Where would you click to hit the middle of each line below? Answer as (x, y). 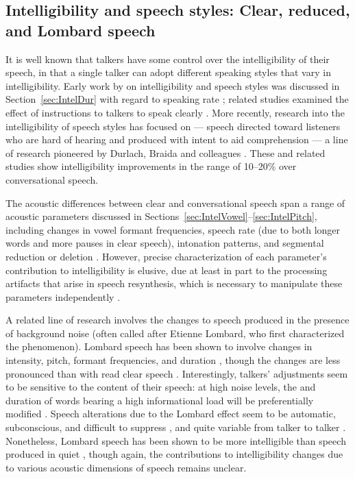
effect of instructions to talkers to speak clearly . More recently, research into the (175, 112)
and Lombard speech (81, 30)
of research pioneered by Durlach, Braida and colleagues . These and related (166, 152)
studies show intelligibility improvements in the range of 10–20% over (151, 166)
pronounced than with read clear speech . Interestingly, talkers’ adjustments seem (177, 373)
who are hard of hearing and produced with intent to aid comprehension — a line (177, 139)
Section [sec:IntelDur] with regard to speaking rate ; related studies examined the (177, 99)
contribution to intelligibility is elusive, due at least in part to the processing (167, 270)
